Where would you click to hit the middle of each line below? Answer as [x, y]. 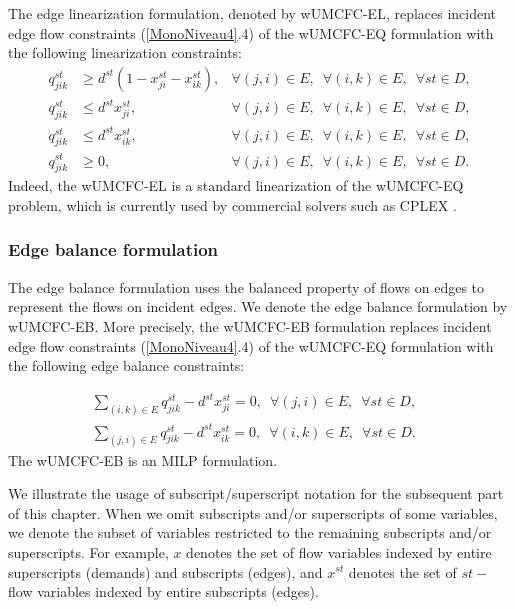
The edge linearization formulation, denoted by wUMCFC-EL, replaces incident [252, 13]
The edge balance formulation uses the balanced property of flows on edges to [246, 286]
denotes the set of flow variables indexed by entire [339, 551]
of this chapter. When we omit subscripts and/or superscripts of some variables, [253, 512]
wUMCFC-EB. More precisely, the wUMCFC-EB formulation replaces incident [250, 325]
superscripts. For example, [88, 551]
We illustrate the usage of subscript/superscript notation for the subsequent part [256, 493]
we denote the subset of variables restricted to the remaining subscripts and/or [250, 532]
